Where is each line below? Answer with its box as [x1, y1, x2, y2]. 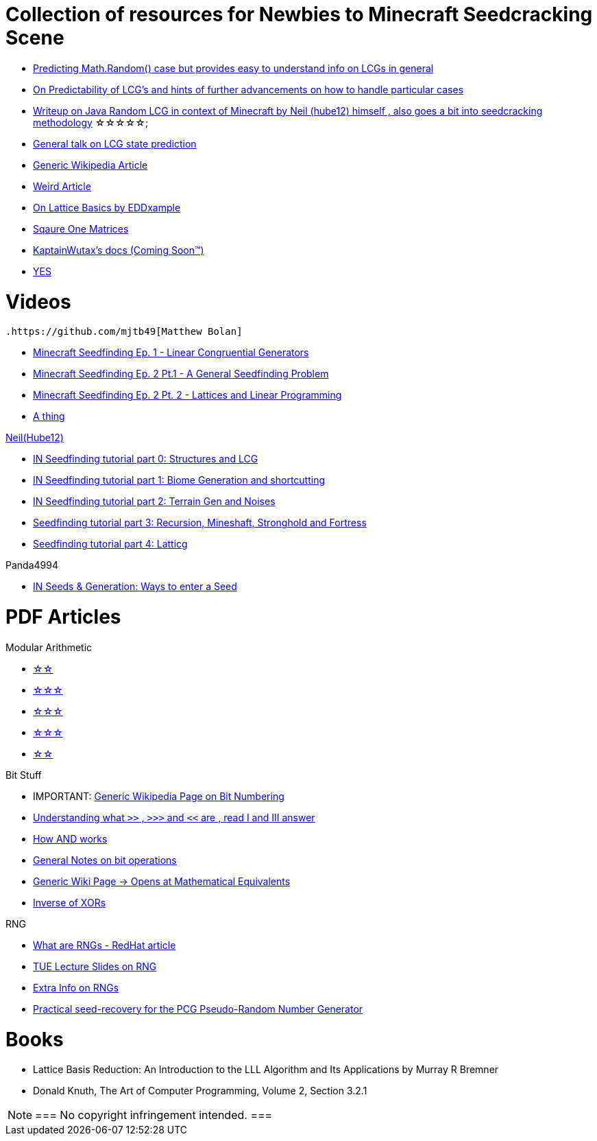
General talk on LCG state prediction [33, 137, 197, 150]
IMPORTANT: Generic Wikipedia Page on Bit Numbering [33, 790, 284, 802]
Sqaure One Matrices [33, 222, 129, 235]
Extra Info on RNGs [33, 981, 119, 993]
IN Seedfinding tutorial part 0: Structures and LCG [33, 453, 258, 465]
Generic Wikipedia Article [33, 158, 148, 171]
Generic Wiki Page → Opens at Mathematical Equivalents [33, 875, 291, 887]
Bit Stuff [5, 768, 42, 781]
